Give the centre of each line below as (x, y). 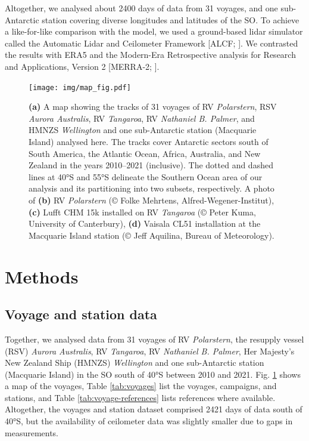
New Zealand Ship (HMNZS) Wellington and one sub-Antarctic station (135, 363)
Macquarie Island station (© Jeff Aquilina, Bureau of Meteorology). (152, 235)
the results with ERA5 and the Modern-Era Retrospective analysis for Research (150, 55)
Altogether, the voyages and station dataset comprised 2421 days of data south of (154, 409)
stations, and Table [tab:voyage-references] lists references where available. (140, 397)
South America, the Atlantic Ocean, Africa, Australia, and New (145, 153)
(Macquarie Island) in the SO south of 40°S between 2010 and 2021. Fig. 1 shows (153, 374)
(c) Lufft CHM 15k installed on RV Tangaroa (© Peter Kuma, (142, 212)
